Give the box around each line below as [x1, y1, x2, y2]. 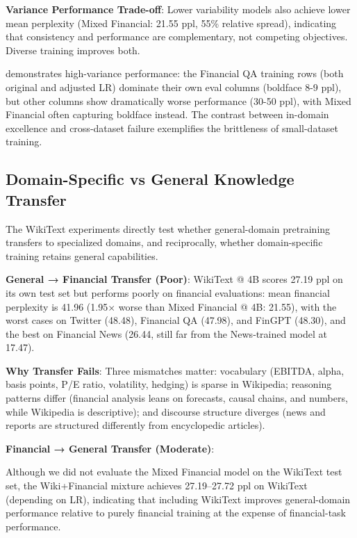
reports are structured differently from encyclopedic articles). [6, 418, 265, 432]
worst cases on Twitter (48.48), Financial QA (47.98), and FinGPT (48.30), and [6, 313, 346, 327]
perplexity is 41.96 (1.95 [6, 299, 108, 313]
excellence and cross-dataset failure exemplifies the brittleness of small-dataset [6, 120, 339, 135]
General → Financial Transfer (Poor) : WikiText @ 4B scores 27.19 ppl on [6, 272, 343, 286]
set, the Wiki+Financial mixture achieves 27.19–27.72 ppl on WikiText [6, 478, 308, 493]
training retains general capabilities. [6, 248, 158, 263]
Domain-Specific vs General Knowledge [6, 168, 294, 190]
